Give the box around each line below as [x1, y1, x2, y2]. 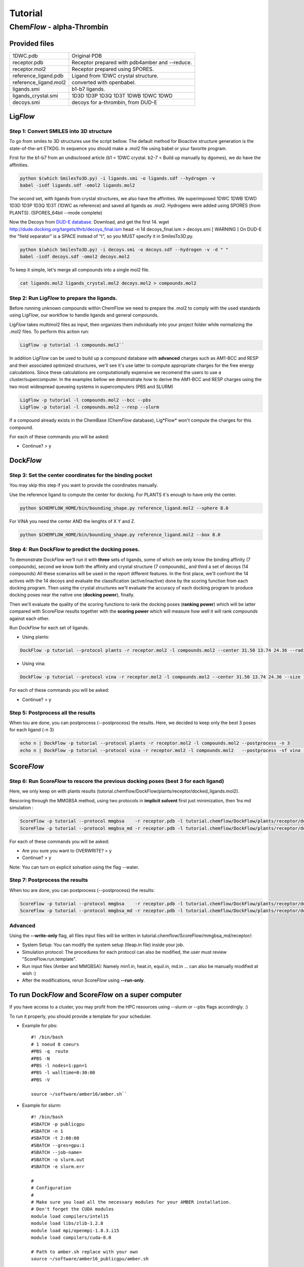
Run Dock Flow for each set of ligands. [9, 625, 89, 631]
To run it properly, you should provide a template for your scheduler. [9, 1013, 152, 1019]
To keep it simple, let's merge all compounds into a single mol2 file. [9, 267, 150, 273]
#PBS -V [31, 1077, 50, 1083]
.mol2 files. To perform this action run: [9, 328, 90, 334]
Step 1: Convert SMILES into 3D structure [9, 128, 112, 135]
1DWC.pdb [12, 52, 38, 59]
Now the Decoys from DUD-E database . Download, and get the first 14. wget [9, 219, 169, 225]
